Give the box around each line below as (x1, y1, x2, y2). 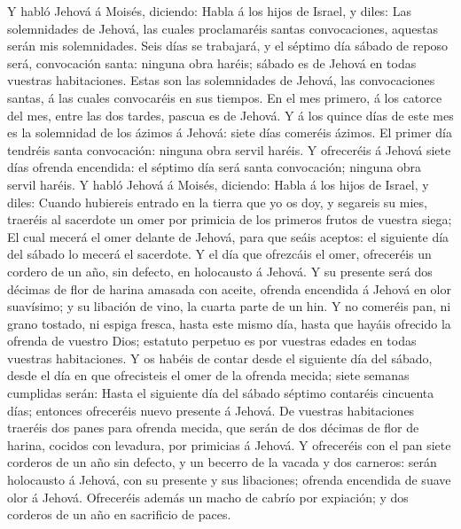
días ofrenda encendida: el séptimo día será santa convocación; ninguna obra (7, 158, 422, 176)
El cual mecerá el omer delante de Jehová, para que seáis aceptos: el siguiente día (7, 227, 449, 245)
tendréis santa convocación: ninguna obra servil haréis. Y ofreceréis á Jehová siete (7, 140, 451, 159)
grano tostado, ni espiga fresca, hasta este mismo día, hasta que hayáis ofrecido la (7, 314, 451, 332)
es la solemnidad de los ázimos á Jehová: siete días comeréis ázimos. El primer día (7, 123, 452, 142)
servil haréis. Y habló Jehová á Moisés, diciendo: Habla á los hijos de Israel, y (7, 175, 429, 193)
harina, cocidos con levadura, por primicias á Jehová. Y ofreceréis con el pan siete (7, 435, 451, 454)
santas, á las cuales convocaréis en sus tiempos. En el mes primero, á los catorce (7, 88, 442, 106)
